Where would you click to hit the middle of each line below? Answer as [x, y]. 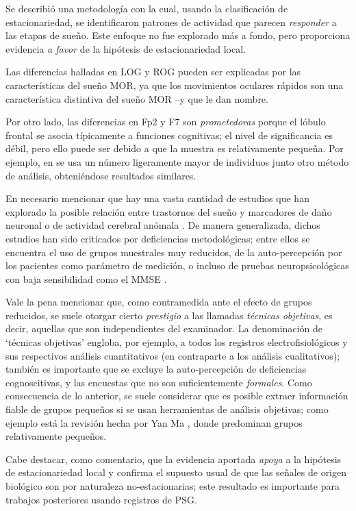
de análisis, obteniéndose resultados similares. [101, 175]
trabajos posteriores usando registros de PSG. [101, 499]
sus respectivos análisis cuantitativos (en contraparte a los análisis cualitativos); [173, 355]
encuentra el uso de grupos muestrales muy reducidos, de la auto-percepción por [174, 252]
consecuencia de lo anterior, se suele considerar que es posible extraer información [177, 396]
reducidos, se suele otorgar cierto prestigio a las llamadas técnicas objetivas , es [169, 315]
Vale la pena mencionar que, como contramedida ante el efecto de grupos [159, 302]
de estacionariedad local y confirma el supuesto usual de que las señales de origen [176, 472]
